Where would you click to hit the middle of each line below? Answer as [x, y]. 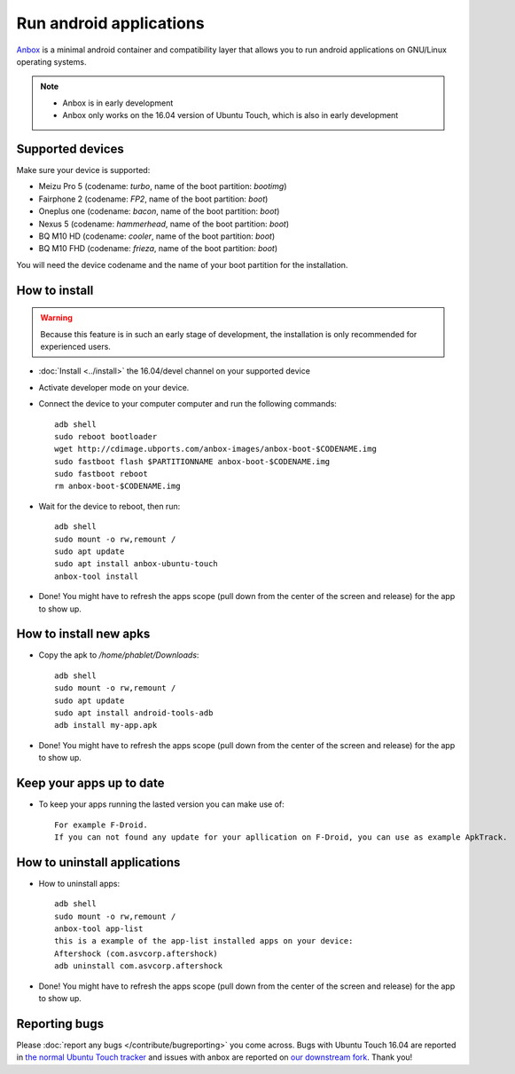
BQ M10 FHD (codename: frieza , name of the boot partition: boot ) [158, 249]
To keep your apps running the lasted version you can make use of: [162, 804]
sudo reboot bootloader [106, 436]
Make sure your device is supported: [83, 170]
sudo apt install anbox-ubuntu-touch [137, 564]
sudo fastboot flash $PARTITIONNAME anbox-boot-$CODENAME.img [192, 461]
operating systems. [51, 61]
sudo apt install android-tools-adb [134, 713]
